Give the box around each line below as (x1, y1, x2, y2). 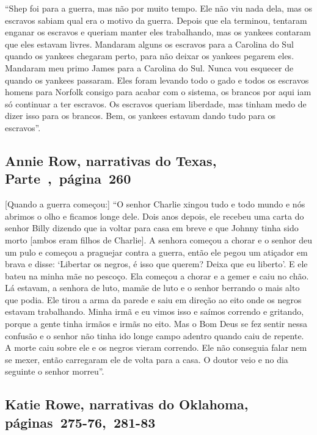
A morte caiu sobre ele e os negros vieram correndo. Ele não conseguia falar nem (5, 341, 307, 354)
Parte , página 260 (5, 169, 131, 188)
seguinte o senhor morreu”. (5, 365, 104, 378)
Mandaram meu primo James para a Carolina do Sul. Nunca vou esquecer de (5, 61, 294, 74)
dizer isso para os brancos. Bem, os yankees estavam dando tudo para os (5, 109, 276, 122)
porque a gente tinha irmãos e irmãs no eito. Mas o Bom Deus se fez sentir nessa (5, 317, 307, 330)
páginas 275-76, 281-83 (5, 412, 156, 431)
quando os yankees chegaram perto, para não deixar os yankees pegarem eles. (5, 49, 294, 62)
